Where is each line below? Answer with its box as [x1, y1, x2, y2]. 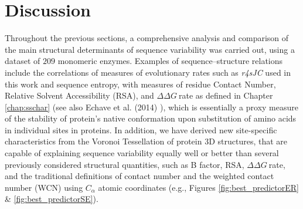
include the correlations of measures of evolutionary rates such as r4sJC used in [5, 66, 291, 78]
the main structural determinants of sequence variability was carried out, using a [5, 43, 295, 55]
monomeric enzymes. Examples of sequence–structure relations [57, 55, 283, 67]
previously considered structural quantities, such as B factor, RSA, [5, 158, 244, 170]
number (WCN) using [5, 181, 83, 193]
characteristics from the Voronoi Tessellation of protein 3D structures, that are [5, 135, 288, 147]
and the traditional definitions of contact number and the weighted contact [5, 170, 274, 182]
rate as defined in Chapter [178, 89, 273, 102]
